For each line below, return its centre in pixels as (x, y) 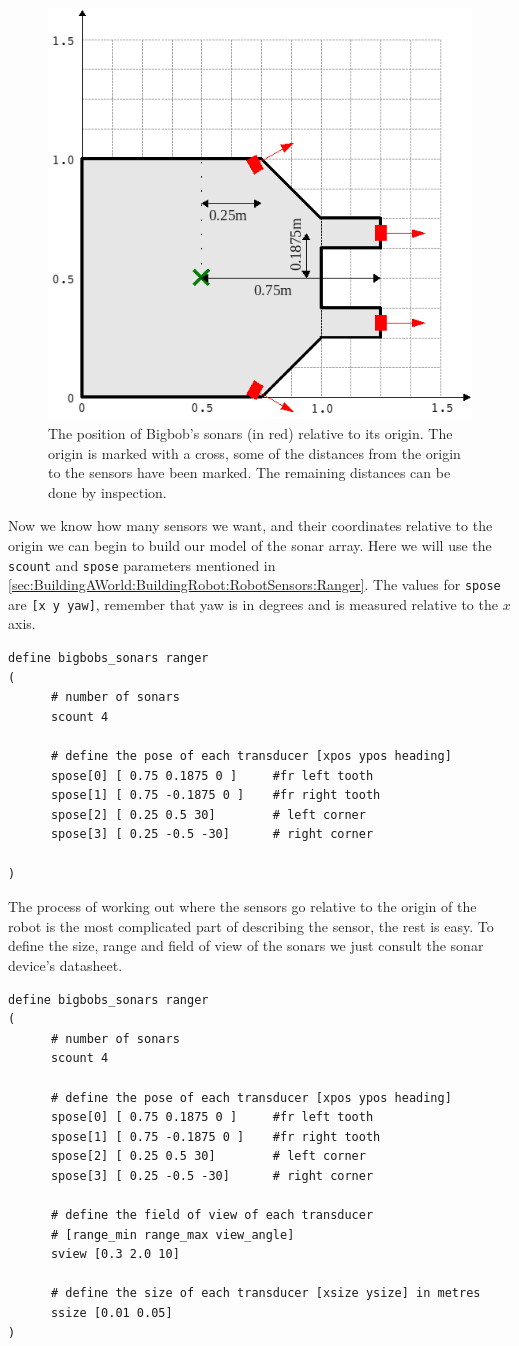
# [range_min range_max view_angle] (172, 1234)
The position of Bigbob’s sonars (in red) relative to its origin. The (250, 432)
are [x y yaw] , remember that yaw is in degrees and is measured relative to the (253, 603)
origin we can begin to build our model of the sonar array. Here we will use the (250, 544)
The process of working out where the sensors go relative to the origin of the (242, 906)
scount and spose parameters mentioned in (142, 564)
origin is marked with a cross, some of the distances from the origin (254, 452)
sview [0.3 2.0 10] (115, 1254)
